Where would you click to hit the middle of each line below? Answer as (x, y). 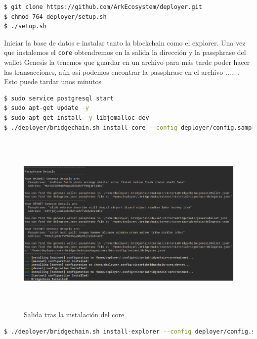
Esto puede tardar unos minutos (53, 81)
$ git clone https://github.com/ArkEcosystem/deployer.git (103, 7)
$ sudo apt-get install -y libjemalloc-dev (77, 118)
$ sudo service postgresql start (59, 98)
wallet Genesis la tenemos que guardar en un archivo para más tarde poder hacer (127, 62)
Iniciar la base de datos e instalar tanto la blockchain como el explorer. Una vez (125, 42)
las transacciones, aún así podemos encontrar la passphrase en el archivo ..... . (122, 72)
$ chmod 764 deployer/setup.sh (55, 17)
